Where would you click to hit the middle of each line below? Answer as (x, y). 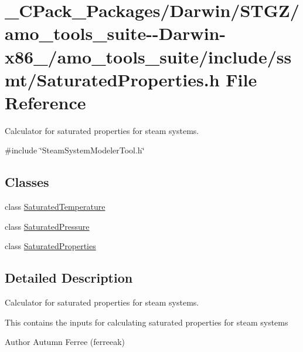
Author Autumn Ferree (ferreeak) (65, 342)
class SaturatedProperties (50, 246)
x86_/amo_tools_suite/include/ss (148, 56)
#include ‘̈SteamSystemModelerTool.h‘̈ (75, 150)
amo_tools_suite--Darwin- (115, 33)
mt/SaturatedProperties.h (112, 79)
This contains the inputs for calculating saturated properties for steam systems (147, 322)
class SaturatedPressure (47, 226)
